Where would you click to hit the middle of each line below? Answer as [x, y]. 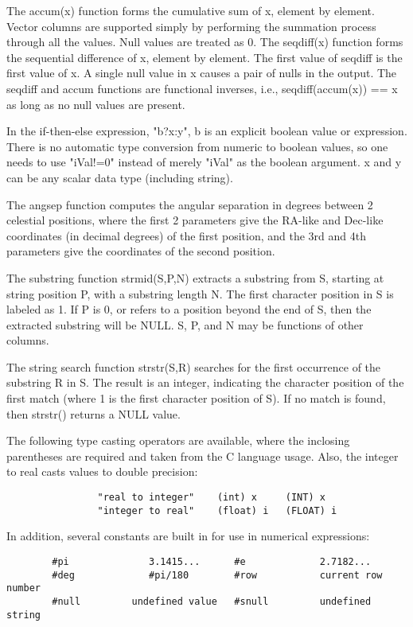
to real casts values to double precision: [102, 471]
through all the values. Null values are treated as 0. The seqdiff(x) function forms [205, 42]
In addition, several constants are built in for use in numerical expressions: [188, 536]
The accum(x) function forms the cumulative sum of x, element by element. [191, 10]
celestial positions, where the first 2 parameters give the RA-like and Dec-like [195, 220]
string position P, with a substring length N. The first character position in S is [200, 293]
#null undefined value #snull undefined [212, 601]
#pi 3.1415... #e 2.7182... [212, 561]
